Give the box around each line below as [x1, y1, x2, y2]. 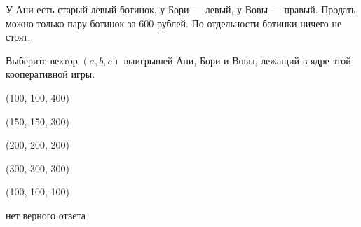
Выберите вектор [6, 53, 78, 67]
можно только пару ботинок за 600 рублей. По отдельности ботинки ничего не [6, 15, 342, 30]
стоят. [6, 29, 31, 44]
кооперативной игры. [6, 67, 95, 81]
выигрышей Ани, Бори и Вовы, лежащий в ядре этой [123, 53, 351, 67]
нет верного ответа [6, 207, 86, 222]
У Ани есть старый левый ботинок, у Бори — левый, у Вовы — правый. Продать [6, 2, 356, 16]
